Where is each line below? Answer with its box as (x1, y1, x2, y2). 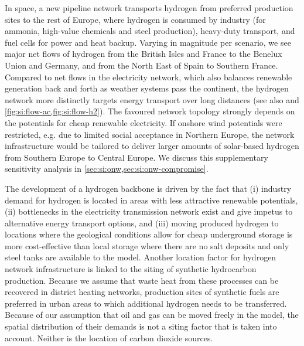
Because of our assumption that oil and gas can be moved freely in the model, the (5, 308, 299, 321)
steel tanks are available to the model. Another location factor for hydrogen (5, 251, 276, 263)
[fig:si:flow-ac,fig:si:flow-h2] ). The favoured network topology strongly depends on (5, 105, 295, 117)
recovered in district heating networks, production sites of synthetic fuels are (5, 286, 279, 298)
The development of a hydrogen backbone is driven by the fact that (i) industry (5, 182, 292, 194)
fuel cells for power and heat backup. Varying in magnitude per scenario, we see (5, 36, 291, 48)
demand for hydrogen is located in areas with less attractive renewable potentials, (5, 194, 298, 206)
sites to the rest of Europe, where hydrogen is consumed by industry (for (5, 13, 266, 25)
